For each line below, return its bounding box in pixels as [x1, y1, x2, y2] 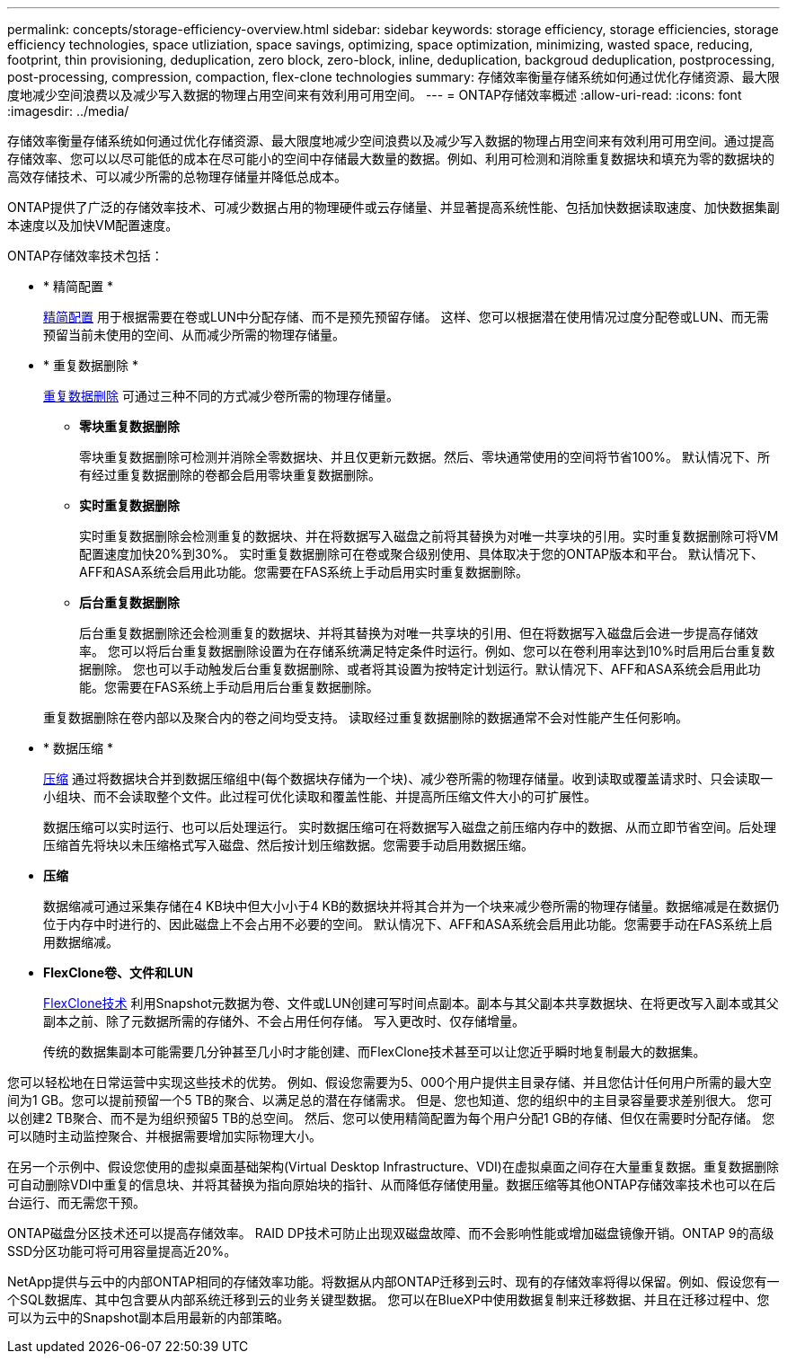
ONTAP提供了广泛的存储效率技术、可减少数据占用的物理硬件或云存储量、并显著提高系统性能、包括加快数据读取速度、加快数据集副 [7, 199, 780, 215]
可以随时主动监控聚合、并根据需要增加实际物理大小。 [7, 1128, 322, 1144]
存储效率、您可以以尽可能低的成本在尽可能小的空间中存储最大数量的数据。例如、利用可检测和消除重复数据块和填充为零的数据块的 [7, 151, 774, 166]
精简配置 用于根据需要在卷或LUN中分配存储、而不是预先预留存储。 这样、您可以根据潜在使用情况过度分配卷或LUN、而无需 [43, 309, 769, 324]
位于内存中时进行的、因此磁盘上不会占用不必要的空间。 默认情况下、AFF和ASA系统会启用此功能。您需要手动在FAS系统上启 [43, 916, 774, 932]
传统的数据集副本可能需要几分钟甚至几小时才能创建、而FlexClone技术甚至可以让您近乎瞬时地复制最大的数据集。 [43, 1044, 706, 1059]
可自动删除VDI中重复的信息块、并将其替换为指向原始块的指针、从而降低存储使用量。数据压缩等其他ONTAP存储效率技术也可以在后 [7, 1177, 776, 1192]
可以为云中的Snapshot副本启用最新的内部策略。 [7, 1310, 290, 1325]
